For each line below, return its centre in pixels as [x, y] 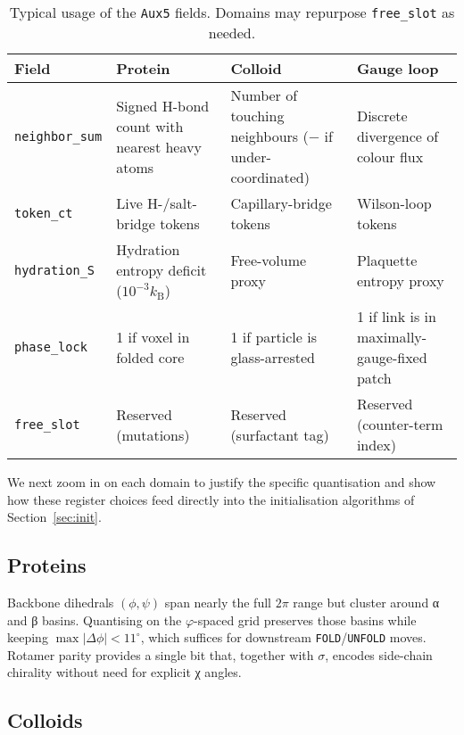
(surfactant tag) [280, 434]
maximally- [392, 337]
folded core [150, 357]
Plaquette [387, 260]
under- [251, 157]
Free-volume [269, 260]
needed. [232, 33]
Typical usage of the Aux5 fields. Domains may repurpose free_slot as [232, 12]
